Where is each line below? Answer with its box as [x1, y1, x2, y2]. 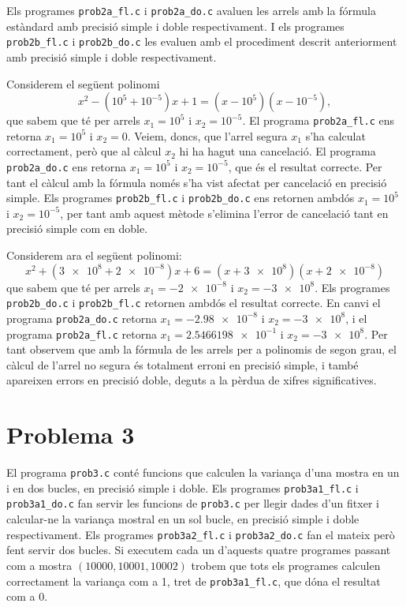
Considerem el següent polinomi [6, 75, 160, 92]
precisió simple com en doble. [6, 220, 148, 237]
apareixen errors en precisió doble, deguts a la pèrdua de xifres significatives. [6, 372, 377, 388]
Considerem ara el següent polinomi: [6, 247, 182, 264]
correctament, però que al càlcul [6, 143, 162, 159]
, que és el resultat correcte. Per [228, 158, 382, 174]
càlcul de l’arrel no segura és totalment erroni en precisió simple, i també [6, 356, 359, 373]
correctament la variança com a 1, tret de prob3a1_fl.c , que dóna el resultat [6, 572, 381, 589]
